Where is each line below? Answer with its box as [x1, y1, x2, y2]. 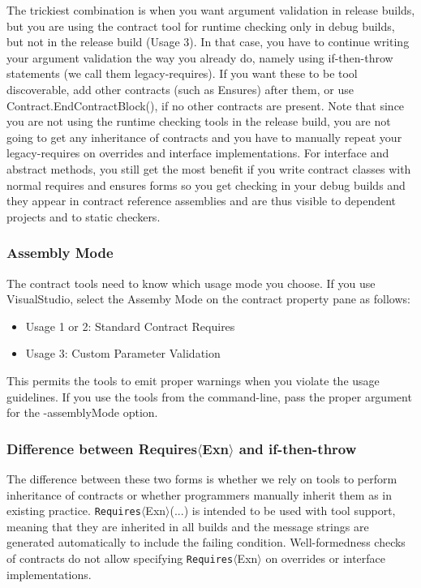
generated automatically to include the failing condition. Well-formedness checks [6, 534, 406, 551]
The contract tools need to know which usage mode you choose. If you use [6, 274, 376, 291]
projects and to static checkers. [6, 208, 161, 225]
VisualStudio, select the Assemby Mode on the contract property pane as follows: [6, 290, 410, 307]
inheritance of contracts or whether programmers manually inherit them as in [6, 486, 392, 503]
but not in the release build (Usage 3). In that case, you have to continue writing [6, 33, 410, 50]
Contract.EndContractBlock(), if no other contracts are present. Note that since [6, 97, 405, 114]
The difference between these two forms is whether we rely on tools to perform [6, 470, 397, 487]
